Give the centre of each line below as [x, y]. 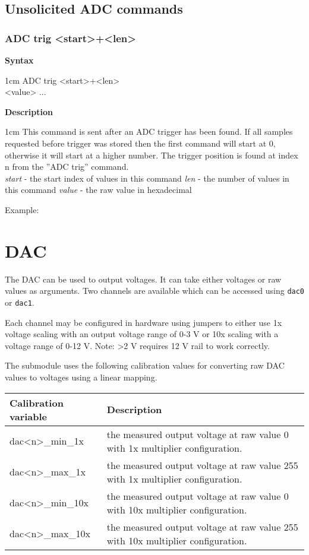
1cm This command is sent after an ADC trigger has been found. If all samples [149, 131]
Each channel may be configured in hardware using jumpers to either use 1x [144, 322]
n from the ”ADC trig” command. [67, 166]
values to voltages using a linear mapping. [81, 377]
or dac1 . [20, 302]
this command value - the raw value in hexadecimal [98, 190]
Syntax [19, 60]
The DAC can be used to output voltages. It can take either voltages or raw [143, 279]
